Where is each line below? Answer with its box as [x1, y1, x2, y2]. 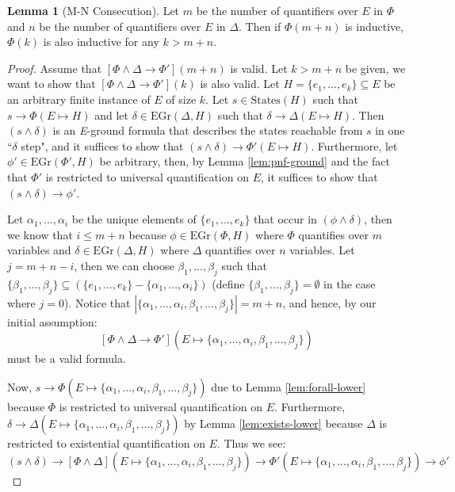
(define [212, 275, 245, 292]
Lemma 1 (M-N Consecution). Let [7, 2, 180, 18]
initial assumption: [7, 313, 97, 330]
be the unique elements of [71, 211, 197, 227]
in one [375, 122, 405, 139]
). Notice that [63, 294, 131, 311]
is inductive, [345, 17, 404, 34]
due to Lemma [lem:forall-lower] [211, 378, 366, 395]
